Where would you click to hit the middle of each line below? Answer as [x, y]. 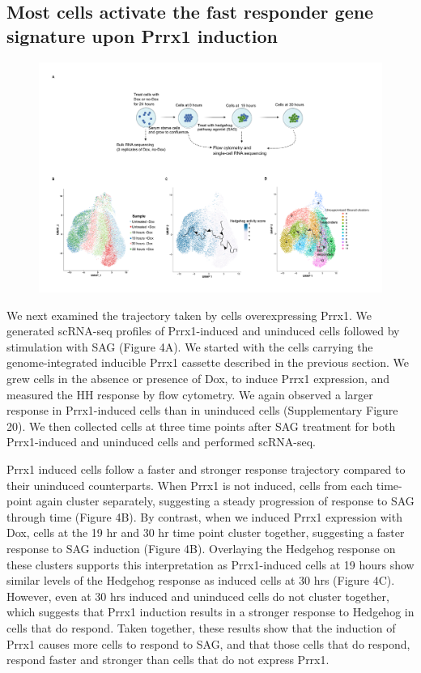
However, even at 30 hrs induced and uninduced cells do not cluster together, [198, 596]
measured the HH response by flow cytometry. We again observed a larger [190, 394]
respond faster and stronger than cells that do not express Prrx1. [168, 660]
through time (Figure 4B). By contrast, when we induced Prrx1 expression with [204, 516]
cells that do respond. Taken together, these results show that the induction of [201, 627]
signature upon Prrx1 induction [142, 35]
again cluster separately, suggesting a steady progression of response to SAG [225, 501]
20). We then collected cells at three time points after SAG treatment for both [201, 426]
